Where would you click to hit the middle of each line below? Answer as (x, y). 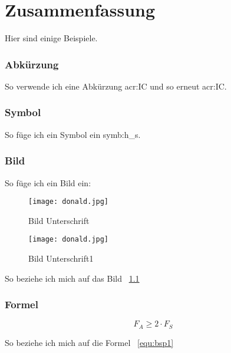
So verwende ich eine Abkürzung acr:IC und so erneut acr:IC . (116, 86)
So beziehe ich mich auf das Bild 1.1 (72, 278)
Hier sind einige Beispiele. (51, 38)
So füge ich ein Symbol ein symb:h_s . (73, 134)
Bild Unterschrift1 (61, 258)
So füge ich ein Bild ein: (48, 182)
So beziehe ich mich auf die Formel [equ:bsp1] (89, 342)
